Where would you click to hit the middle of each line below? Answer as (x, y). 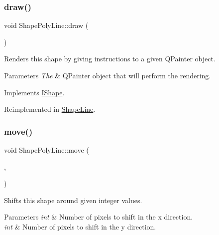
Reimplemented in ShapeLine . (50, 109)
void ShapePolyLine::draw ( (46, 25)
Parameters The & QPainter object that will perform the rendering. (108, 75)
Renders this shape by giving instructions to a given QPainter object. (110, 59)
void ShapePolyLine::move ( (47, 150)
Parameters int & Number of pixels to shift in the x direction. (99, 217)
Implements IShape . (34, 92)
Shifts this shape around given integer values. (73, 200)
